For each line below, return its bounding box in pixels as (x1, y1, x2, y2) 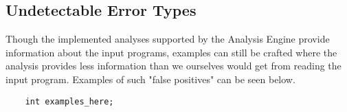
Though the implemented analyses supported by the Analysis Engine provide (5, 32, 330, 46)
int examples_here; (25, 96, 114, 107)
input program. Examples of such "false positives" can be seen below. (5, 71, 295, 86)
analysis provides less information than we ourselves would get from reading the (5, 58, 342, 73)
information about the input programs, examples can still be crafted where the (5, 45, 337, 59)
